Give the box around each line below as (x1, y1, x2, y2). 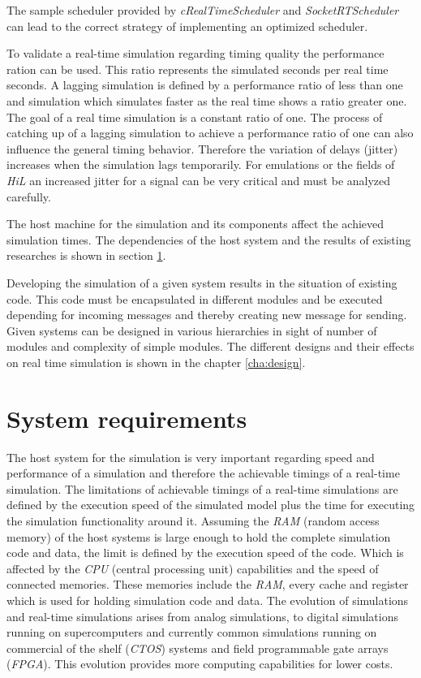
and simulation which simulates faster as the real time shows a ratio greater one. (6, 92, 407, 109)
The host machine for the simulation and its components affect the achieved (6, 215, 384, 232)
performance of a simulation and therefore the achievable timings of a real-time (6, 464, 400, 482)
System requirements (6, 401, 247, 434)
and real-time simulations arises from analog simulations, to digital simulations (6, 607, 398, 624)
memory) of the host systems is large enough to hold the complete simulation (6, 528, 391, 545)
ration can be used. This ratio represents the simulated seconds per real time (6, 60, 389, 77)
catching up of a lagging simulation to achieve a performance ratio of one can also (6, 124, 414, 141)
